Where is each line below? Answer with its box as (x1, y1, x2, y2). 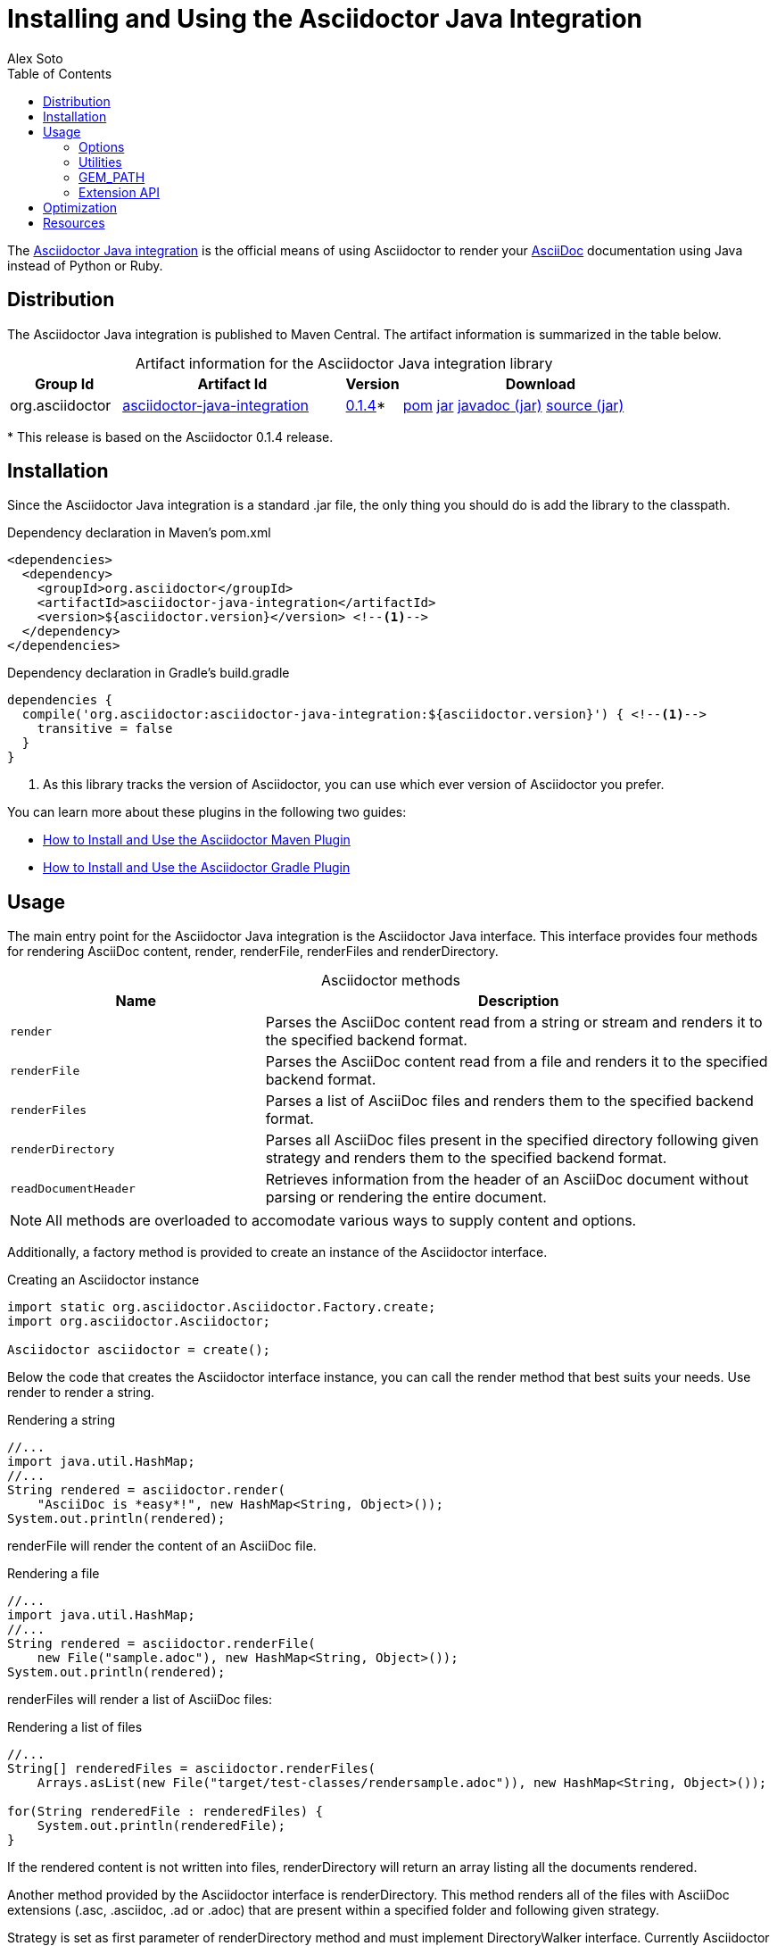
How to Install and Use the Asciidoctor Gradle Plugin (43, 860, 351, 876)
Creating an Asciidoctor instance (7, 1272, 200, 1288)
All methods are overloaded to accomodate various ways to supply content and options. (45, 1211, 637, 1230)
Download (505, 374, 576, 393)
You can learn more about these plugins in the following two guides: (7, 804, 407, 820)
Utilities (79, 154, 122, 170)
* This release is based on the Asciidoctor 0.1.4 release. (7, 428, 334, 445)
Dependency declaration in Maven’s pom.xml (7, 525, 271, 541)
